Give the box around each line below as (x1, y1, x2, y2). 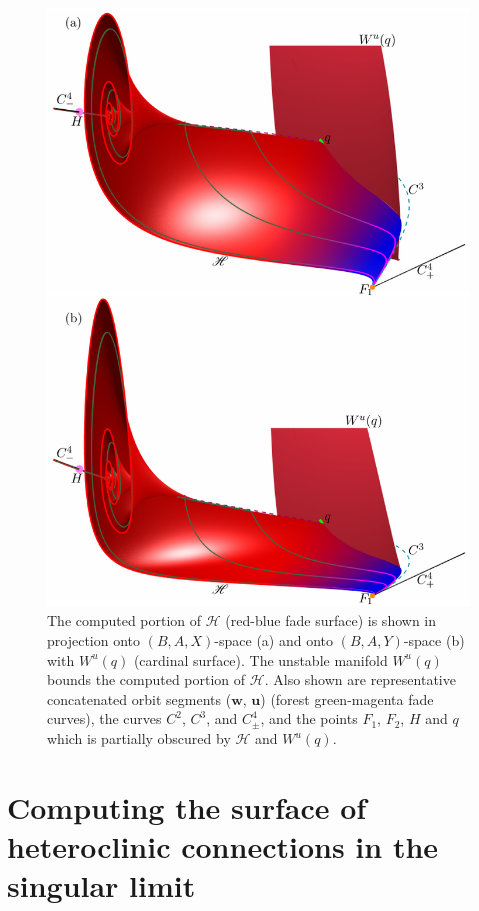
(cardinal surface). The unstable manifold (133, 649, 388, 670)
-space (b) (403, 630, 465, 651)
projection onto (47, 630, 141, 651)
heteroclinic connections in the (7, 825, 439, 866)
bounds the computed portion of (47, 669, 246, 690)
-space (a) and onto (214, 630, 334, 651)
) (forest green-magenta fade (260, 688, 434, 709)
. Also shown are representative (264, 669, 456, 690)
